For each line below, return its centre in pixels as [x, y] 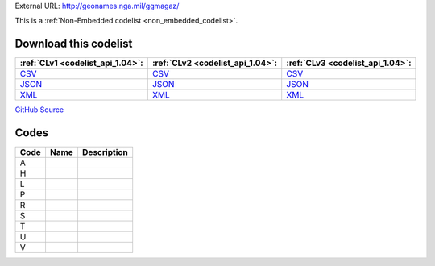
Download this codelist [74, 44]
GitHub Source [39, 110]
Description [105, 152]
